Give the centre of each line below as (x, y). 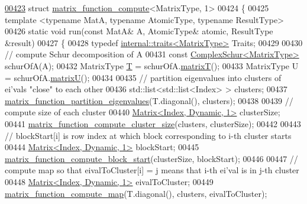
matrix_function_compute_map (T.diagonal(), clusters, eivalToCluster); (136, 193)
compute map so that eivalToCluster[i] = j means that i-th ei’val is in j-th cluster (152, 170)
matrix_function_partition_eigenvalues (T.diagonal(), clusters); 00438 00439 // (149, 100)
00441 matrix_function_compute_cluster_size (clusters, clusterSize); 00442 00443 (153, 123)
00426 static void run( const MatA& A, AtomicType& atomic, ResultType (139, 31)
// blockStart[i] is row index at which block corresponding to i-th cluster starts (148, 135)
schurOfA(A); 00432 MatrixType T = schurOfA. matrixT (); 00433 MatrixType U (152, 65)
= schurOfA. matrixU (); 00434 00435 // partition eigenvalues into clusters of (143, 77)
